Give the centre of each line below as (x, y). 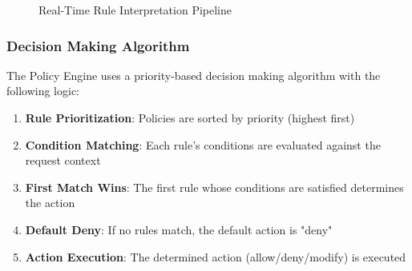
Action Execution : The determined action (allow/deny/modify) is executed (216, 256)
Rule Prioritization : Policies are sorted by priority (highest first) (190, 118)
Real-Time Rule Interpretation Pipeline (135, 10)
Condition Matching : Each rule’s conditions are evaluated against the (203, 144)
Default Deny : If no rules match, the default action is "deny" (179, 229)
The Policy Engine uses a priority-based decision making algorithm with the (194, 75)
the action (50, 203)
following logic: (43, 91)
